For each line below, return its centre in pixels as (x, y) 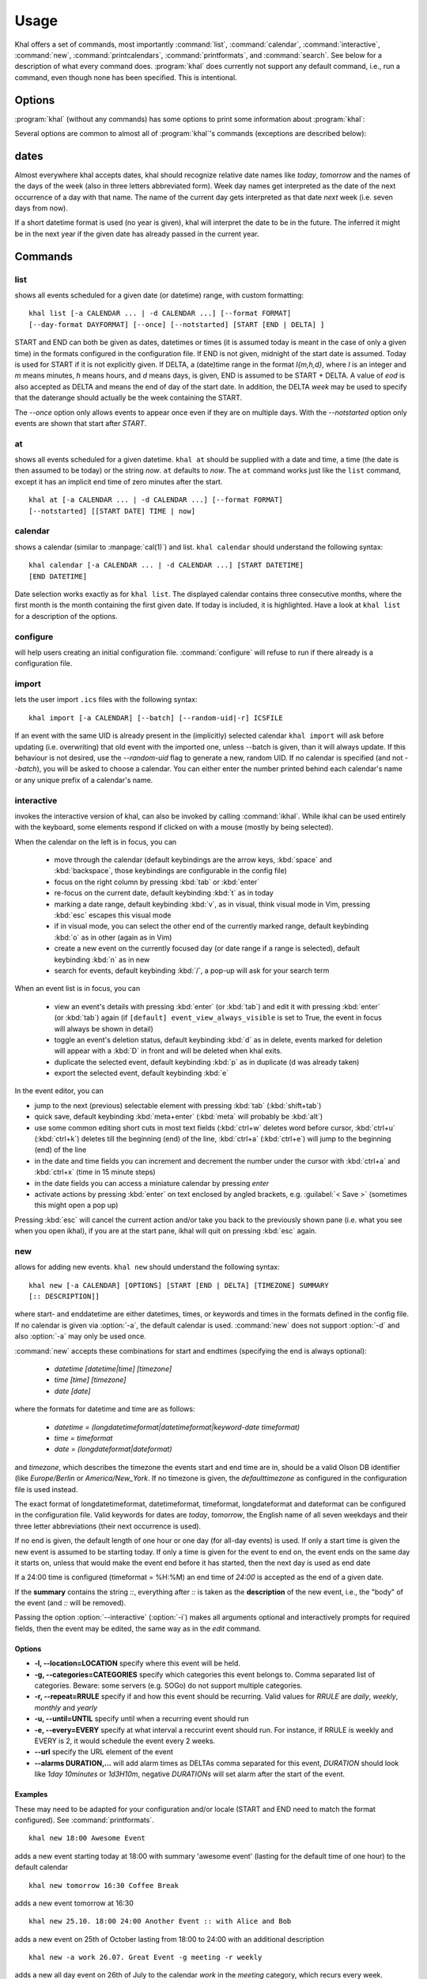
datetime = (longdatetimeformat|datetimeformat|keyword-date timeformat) (177, 1427)
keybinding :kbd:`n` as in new (102, 959)
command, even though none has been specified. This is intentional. (126, 77)
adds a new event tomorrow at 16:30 (74, 1903)
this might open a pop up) (76, 1205)
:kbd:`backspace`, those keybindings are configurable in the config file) (171, 871)
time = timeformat (83, 1438)
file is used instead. (46, 1489)
